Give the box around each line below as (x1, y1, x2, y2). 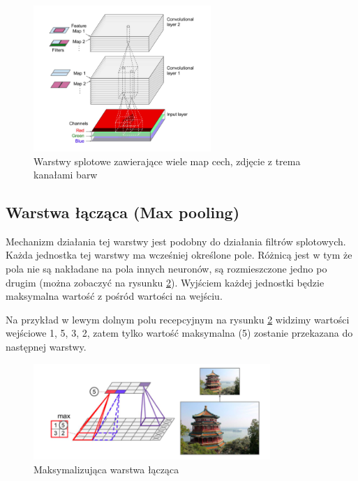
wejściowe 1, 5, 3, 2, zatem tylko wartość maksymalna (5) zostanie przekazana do (6, 326, 353, 340)
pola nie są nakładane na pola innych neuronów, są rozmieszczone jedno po (6, 261, 327, 276)
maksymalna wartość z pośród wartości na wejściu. (6, 289, 223, 303)
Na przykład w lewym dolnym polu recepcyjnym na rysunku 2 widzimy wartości (6, 312, 350, 326)
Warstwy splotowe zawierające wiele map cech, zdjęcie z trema (33, 153, 301, 168)
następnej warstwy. (6, 339, 87, 354)
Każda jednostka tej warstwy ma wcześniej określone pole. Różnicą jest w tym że (6, 247, 352, 262)
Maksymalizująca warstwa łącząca (33, 461, 179, 476)
